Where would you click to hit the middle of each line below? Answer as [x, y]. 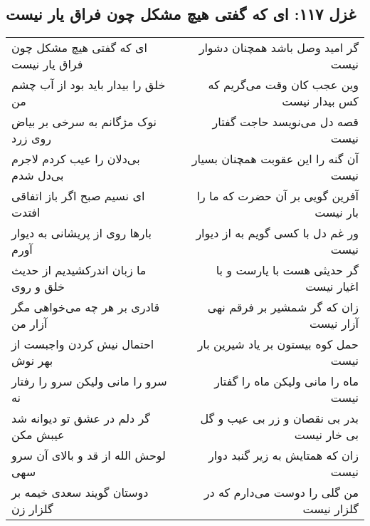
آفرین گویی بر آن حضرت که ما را [277, 196]
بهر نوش [32, 361]
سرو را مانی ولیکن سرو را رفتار [89, 381]
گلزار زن [32, 509]
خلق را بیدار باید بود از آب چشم [89, 85]
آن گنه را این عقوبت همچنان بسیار [275, 159]
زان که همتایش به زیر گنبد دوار [283, 455]
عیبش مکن [38, 435]
